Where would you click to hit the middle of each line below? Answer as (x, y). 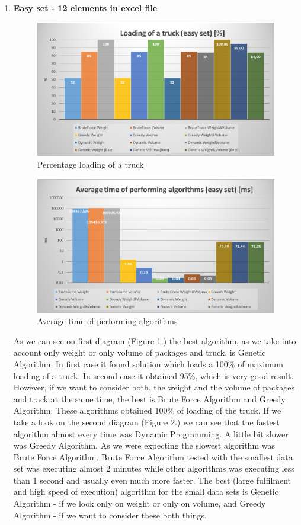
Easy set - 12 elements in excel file (85, 8)
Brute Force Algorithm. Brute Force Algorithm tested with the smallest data (153, 457)
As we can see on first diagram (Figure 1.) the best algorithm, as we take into (155, 340)
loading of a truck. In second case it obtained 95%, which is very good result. (153, 375)
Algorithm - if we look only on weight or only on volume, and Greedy (140, 503)
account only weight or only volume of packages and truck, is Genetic (140, 352)
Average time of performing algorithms (107, 321)
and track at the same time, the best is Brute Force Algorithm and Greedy (149, 398)
